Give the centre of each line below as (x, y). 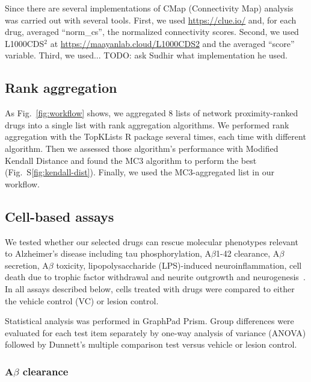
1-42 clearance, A (248, 253)
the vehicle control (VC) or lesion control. (82, 300)
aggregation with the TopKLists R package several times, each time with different (155, 136)
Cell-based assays (60, 216)
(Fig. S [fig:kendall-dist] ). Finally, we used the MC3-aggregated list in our (140, 172)
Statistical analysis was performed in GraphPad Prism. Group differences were (149, 321)
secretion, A (27, 265)
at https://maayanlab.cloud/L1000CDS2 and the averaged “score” (172, 43)
